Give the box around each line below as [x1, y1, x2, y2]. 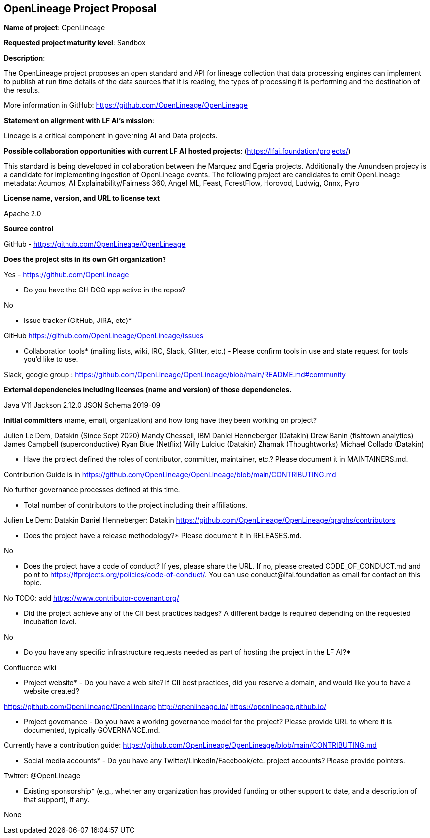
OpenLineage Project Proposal [4, 2, 157, 15]
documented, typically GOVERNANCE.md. [24, 726, 160, 735]
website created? [24, 687, 79, 696]
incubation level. [24, 617, 77, 626]
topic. [24, 579, 42, 587]
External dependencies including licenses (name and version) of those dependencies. [4, 386, 292, 394]
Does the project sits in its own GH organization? [4, 255, 166, 264]
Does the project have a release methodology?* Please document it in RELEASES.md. [24, 531, 302, 540]
